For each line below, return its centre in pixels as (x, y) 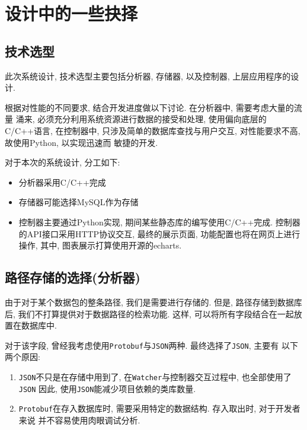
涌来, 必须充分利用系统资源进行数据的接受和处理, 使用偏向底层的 (141, 119)
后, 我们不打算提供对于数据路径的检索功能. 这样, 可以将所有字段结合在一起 (149, 313)
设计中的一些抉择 (71, 13)
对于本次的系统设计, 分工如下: (63, 162)
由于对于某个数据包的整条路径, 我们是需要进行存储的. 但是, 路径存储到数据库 (153, 302)
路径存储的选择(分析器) (73, 277)
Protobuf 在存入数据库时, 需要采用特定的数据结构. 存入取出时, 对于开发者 (159, 408)
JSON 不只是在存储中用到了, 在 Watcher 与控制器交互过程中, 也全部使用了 (155, 376)
